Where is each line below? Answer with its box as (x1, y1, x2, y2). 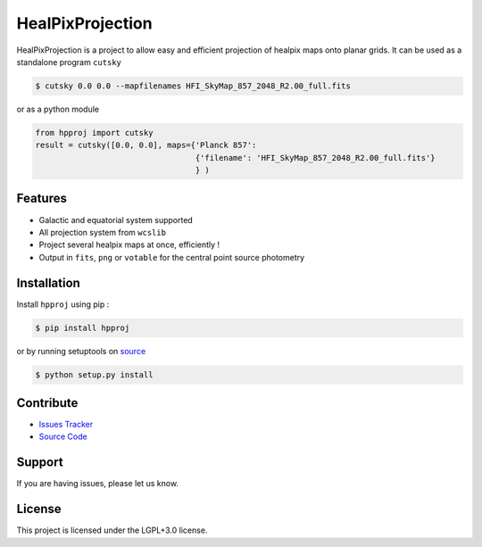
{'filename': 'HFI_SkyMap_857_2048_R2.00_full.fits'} (195, 153, 436, 162)
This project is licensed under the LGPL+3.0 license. (16, 525, 208, 535)
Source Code (38, 431, 88, 442)
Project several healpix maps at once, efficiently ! (38, 239, 220, 250)
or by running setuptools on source (16, 345, 146, 356)
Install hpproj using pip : (16, 299, 110, 310)
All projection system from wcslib (38, 227, 167, 237)
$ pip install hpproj (35, 322, 130, 333)
